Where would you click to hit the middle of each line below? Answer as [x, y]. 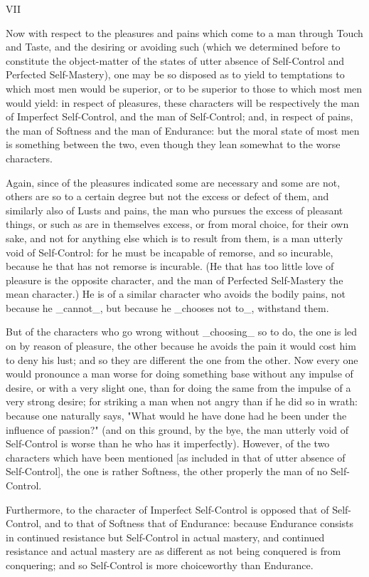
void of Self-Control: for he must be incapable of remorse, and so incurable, [170, 252]
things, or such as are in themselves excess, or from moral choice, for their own [177, 224]
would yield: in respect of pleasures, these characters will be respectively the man [183, 102]
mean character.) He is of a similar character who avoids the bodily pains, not [176, 294]
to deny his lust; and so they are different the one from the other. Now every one [182, 359]
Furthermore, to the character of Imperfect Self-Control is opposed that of [167, 509]
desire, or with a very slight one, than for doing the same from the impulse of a [178, 387]
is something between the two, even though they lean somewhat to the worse [173, 144]
